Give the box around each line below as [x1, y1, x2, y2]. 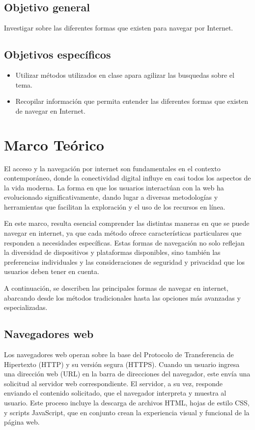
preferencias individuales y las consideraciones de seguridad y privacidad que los [4, 256, 245, 267]
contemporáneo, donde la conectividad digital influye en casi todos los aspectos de [4, 173, 251, 183]
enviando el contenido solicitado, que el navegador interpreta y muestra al [4, 388, 227, 398]
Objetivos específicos [4, 47, 111, 62]
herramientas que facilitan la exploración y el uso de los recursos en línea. [4, 201, 226, 212]
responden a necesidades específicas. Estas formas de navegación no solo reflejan [4, 237, 245, 247]
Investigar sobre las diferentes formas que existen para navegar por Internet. [4, 23, 233, 33]
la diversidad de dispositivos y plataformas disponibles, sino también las [4, 247, 221, 257]
